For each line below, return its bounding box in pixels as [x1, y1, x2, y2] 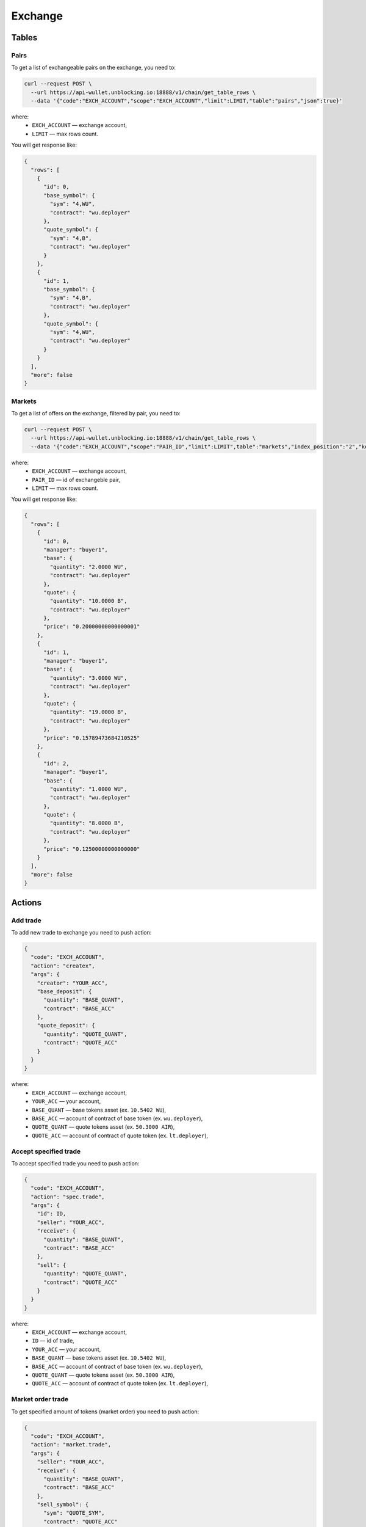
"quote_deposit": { [37, 1022, 96, 1029]
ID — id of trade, [32, 1337, 74, 1344]
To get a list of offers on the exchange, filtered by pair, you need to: [11, 410, 181, 417]
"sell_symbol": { [37, 1501, 89, 1508]
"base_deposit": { [37, 988, 92, 995]
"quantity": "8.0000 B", [49, 820, 124, 827]
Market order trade [11, 1395, 69, 1404]
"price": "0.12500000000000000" [43, 845, 140, 852]
